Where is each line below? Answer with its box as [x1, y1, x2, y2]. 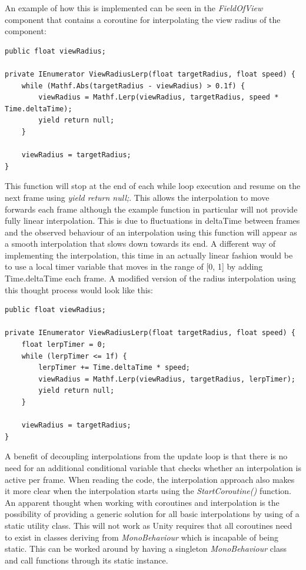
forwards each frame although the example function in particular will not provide [5, 203, 298, 215]
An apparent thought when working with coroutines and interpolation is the [5, 496, 280, 508]
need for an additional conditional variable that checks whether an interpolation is [5, 461, 301, 473]
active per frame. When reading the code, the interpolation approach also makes [5, 473, 295, 485]
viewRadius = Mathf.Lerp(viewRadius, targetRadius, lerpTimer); [38, 375, 295, 383]
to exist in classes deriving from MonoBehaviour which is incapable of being [5, 531, 278, 543]
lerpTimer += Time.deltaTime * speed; [38, 363, 190, 372]
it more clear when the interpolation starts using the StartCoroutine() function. [5, 485, 292, 497]
